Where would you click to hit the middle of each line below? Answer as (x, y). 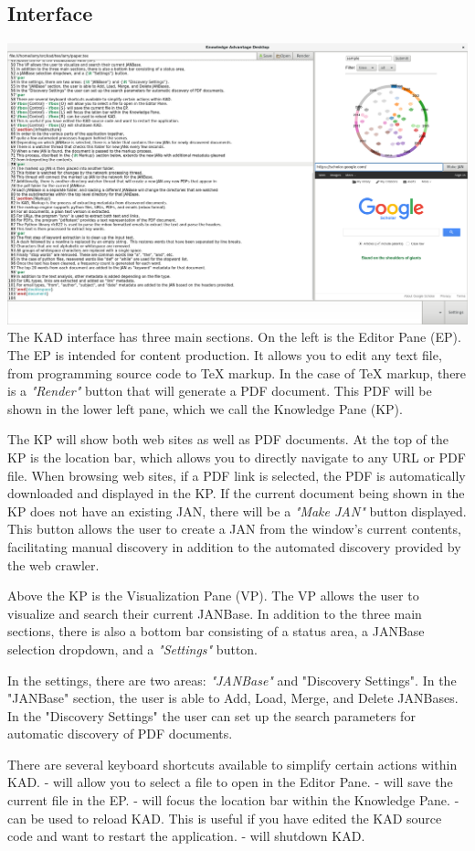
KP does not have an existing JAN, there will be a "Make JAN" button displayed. (237, 511)
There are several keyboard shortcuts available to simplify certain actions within (232, 764)
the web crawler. (53, 564)
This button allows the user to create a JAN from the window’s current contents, (234, 529)
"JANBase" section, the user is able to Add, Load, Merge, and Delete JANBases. (233, 698)
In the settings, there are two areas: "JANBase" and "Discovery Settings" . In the (232, 680)
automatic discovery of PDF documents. (120, 734)
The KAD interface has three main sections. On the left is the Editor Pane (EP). (234, 337)
